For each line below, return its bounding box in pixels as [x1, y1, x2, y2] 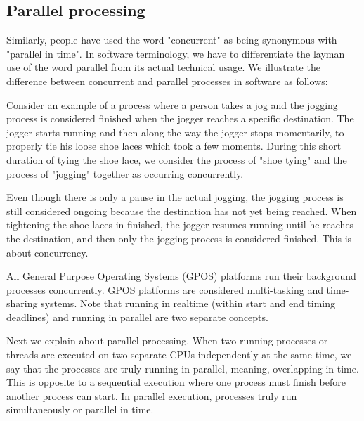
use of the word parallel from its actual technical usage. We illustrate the [6, 60, 320, 75]
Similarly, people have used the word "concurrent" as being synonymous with [6, 32, 337, 47]
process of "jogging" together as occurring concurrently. [6, 166, 244, 181]
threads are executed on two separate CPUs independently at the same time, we [6, 347, 352, 362]
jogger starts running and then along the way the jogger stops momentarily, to [6, 124, 344, 139]
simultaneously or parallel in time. [6, 402, 154, 417]
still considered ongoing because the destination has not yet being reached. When [6, 203, 357, 218]
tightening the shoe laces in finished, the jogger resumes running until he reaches [6, 217, 354, 232]
